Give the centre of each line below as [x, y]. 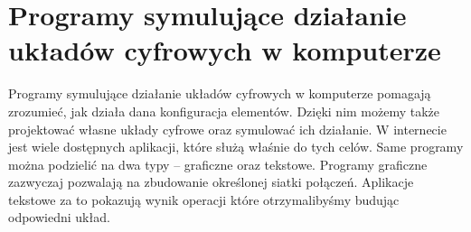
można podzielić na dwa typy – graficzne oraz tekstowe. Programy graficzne [218, 164]
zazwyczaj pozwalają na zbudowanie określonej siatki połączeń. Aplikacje [211, 182]
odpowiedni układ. [59, 217]
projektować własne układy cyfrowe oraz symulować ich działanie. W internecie [227, 129]
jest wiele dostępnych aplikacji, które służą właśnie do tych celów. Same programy [236, 147]
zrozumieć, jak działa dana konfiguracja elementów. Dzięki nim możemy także [224, 111]
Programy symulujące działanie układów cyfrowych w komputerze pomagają [220, 93]
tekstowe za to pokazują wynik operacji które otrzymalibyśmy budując [204, 199]
